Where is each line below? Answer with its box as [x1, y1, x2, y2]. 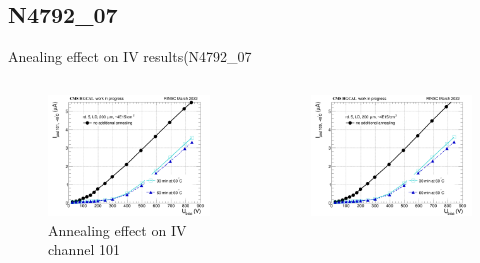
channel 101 [48, 239, 120, 260]
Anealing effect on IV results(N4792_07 [8, 46, 252, 67]
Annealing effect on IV [48, 219, 187, 240]
